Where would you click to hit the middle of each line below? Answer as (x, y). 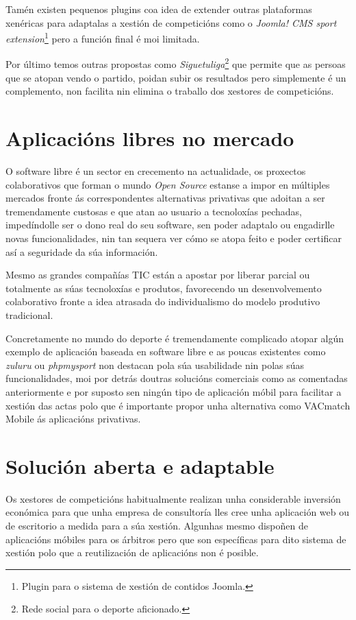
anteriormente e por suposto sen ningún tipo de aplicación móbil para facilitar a (174, 391)
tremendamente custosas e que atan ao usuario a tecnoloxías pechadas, (154, 211)
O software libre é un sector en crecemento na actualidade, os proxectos (156, 171)
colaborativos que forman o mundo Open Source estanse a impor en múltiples (168, 184)
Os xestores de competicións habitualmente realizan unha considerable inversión (173, 498)
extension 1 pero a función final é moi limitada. (103, 37)
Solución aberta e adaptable (140, 465)
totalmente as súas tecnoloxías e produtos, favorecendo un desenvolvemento (164, 288)
